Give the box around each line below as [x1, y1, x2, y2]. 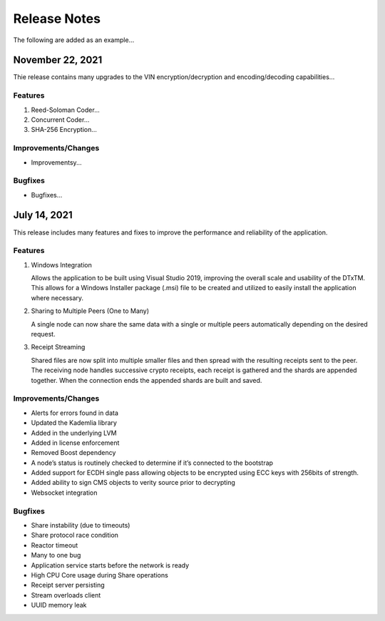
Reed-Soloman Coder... [31, 106, 100, 114]
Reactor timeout [31, 540, 78, 549]
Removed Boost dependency [31, 448, 116, 457]
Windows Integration [31, 260, 92, 269]
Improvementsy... [31, 158, 82, 167]
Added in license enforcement [31, 438, 120, 447]
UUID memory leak [31, 601, 87, 610]
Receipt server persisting [31, 581, 105, 590]
